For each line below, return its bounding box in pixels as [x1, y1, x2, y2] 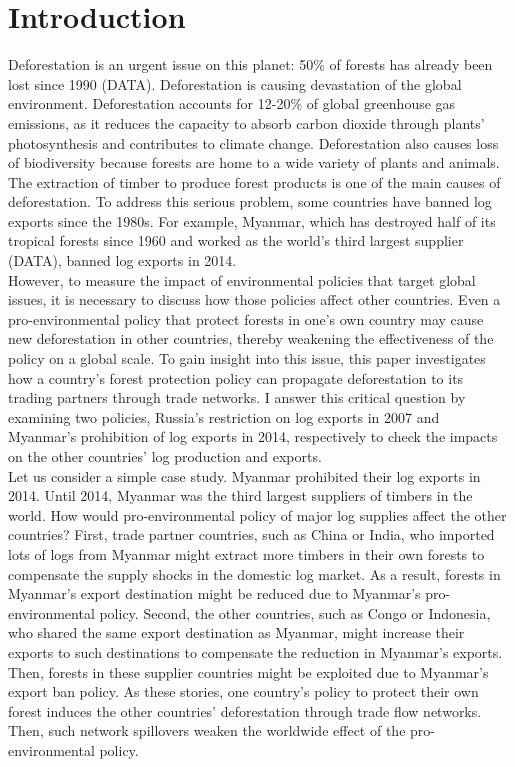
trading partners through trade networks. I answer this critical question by [8, 387, 466, 408]
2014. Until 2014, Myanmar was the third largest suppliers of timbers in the [8, 485, 473, 506]
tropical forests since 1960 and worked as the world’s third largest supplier [8, 230, 464, 251]
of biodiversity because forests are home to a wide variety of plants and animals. [8, 152, 500, 173]
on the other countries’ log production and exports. [8, 446, 322, 466]
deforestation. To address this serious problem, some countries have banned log [8, 191, 492, 212]
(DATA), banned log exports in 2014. [8, 250, 237, 271]
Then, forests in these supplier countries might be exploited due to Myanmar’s [8, 661, 489, 682]
